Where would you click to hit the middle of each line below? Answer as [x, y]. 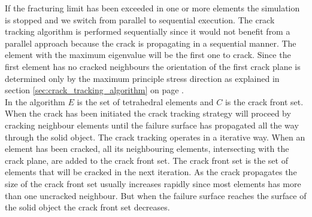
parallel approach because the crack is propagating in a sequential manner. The [151, 43]
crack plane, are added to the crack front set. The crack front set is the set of [146, 160]
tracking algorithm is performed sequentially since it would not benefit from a [148, 31]
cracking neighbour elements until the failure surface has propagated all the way [152, 125]
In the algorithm [35, 101]
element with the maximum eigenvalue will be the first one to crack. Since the [148, 55]
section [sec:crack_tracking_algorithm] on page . [94, 90]
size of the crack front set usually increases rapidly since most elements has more [153, 183]
